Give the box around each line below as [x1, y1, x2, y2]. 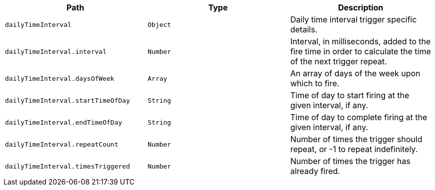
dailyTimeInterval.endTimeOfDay [5, 118, 122, 126]
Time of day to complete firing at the [290, 112, 428, 122]
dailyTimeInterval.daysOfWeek [5, 74, 115, 82]
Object [147, 20, 171, 28]
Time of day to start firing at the [290, 90, 410, 100]
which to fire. [290, 78, 340, 88]
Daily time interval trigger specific [290, 14, 417, 24]
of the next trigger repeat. [290, 56, 387, 66]
